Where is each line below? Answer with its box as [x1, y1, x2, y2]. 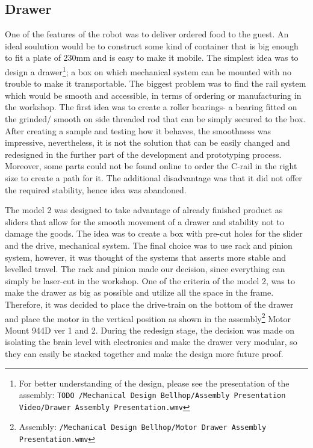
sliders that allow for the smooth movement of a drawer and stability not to [5, 215, 285, 228]
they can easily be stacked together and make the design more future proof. [5, 347, 284, 359]
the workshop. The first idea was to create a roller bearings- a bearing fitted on [5, 101, 297, 113]
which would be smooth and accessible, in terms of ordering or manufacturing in [5, 89, 302, 101]
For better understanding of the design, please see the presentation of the [19, 376, 290, 389]
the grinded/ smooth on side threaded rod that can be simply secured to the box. [5, 113, 306, 125]
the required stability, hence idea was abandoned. [5, 183, 187, 196]
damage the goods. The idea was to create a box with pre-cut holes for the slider [5, 227, 303, 240]
